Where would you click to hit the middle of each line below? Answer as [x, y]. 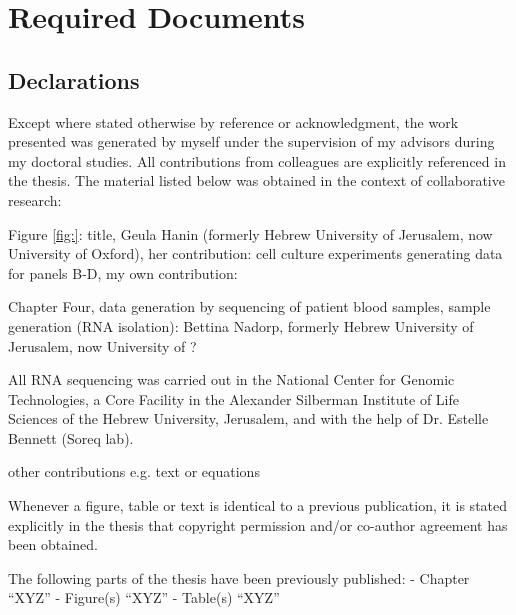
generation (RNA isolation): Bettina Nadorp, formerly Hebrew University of [241, 325]
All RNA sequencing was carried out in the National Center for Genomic [231, 379]
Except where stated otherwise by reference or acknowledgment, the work [233, 121]
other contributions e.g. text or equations [134, 471]
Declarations [74, 79]
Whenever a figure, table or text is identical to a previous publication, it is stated [258, 505]
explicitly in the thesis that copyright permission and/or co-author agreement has [258, 524]
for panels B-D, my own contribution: [123, 272]
